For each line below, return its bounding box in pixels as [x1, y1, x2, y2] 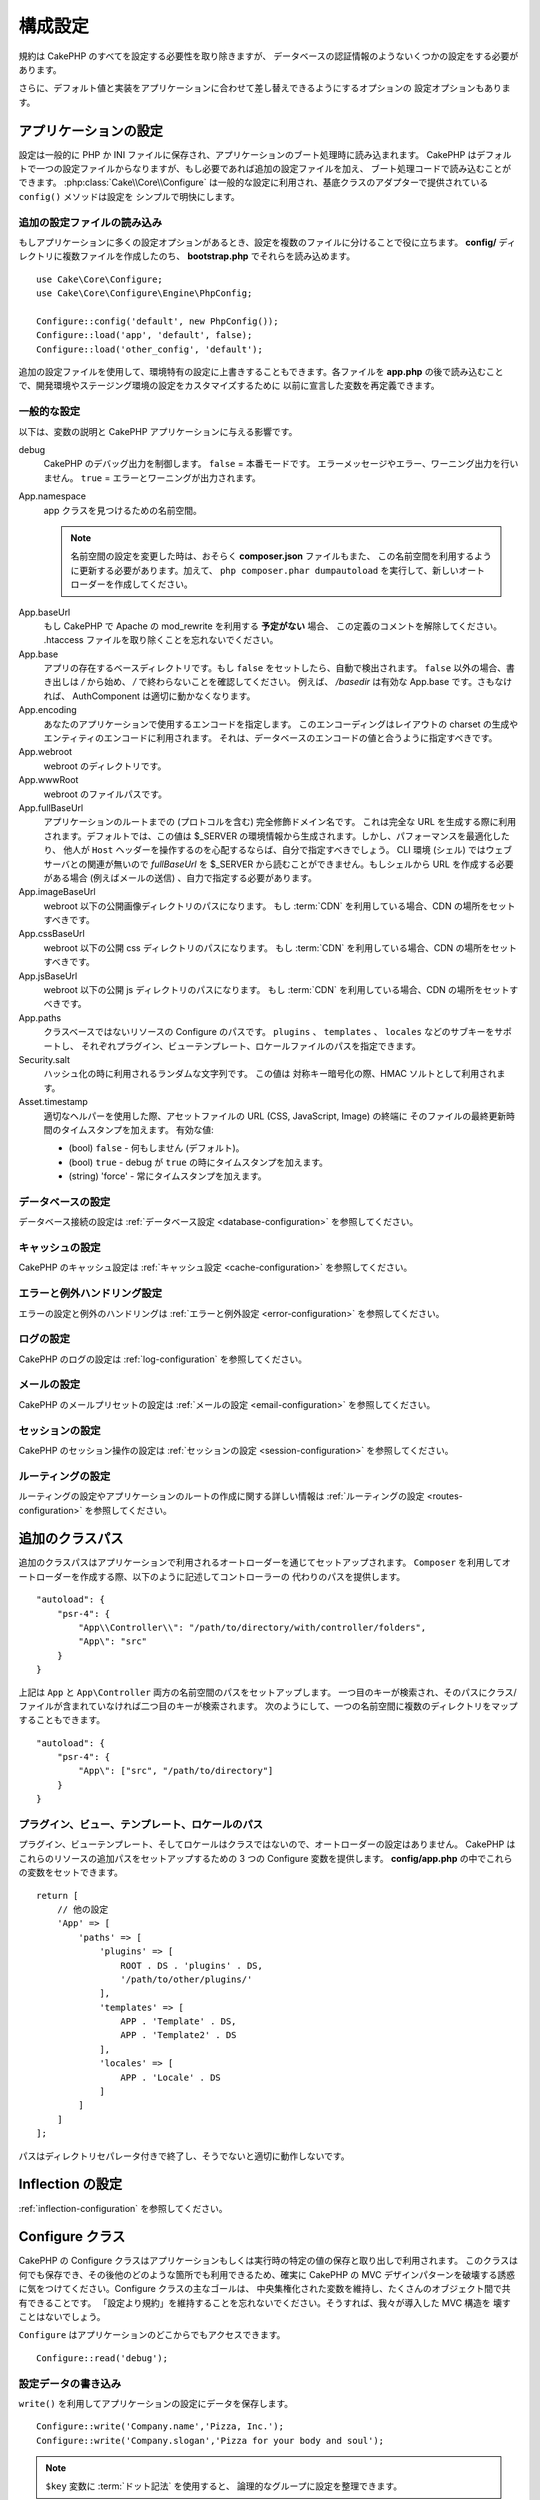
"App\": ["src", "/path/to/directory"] [78, 1765, 274, 1777]
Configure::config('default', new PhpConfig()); [36, 315, 279, 327]
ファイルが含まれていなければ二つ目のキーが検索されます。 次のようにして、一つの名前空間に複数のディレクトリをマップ [18, 1700, 519, 1712]
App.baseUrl [18, 606, 71, 618]
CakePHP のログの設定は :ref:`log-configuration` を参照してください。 [18, 1353, 308, 1365]
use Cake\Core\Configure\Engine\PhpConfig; [36, 288, 253, 299]
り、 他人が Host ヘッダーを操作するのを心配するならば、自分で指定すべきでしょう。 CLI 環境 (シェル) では [43, 844, 487, 856]
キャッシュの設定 [18, 1241, 101, 1255]
